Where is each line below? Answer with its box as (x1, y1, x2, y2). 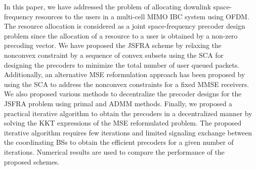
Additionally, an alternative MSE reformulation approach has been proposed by (4, 69, 245, 80)
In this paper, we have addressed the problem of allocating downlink (4, 1, 211, 11)
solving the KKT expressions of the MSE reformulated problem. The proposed (4, 118, 242, 128)
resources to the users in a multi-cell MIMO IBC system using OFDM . (35, 11, 250, 21)
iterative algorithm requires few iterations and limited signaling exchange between (4, 127, 252, 137)
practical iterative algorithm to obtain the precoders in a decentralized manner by (4, 108, 253, 118)
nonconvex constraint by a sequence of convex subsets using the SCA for (4, 49, 224, 60)
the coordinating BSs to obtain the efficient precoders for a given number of (4, 137, 234, 147)
